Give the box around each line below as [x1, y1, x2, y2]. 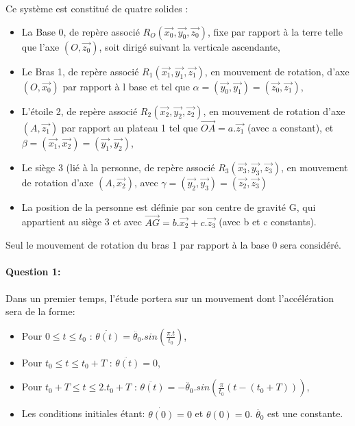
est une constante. [267, 406, 343, 421]
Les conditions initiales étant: [21, 406, 145, 421]
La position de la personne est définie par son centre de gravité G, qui [21, 199, 316, 214]
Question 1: [5, 264, 61, 279]
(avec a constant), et [247, 120, 334, 134]
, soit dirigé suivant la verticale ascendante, [99, 39, 280, 53]
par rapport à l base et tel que [62, 79, 190, 93]
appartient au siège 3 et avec [21, 214, 142, 229]
